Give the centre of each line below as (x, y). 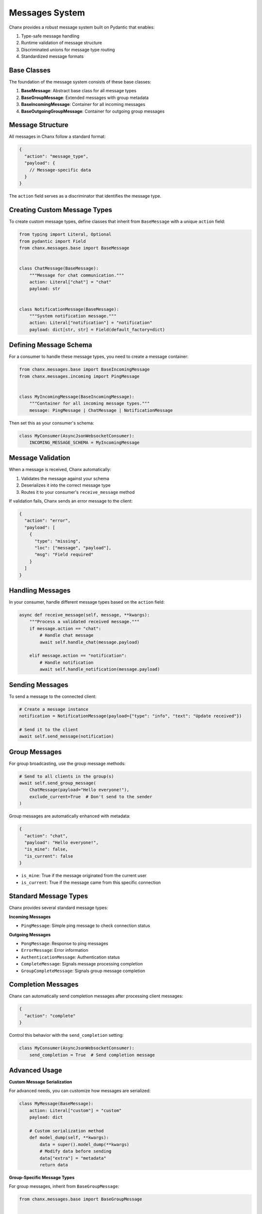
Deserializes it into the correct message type (66, 485)
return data (54, 1165)
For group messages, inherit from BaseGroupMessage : (64, 1186)
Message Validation (40, 458)
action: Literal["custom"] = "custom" (75, 1110)
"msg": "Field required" (64, 555)
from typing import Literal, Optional (65, 235)
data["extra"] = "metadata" (73, 1158)
